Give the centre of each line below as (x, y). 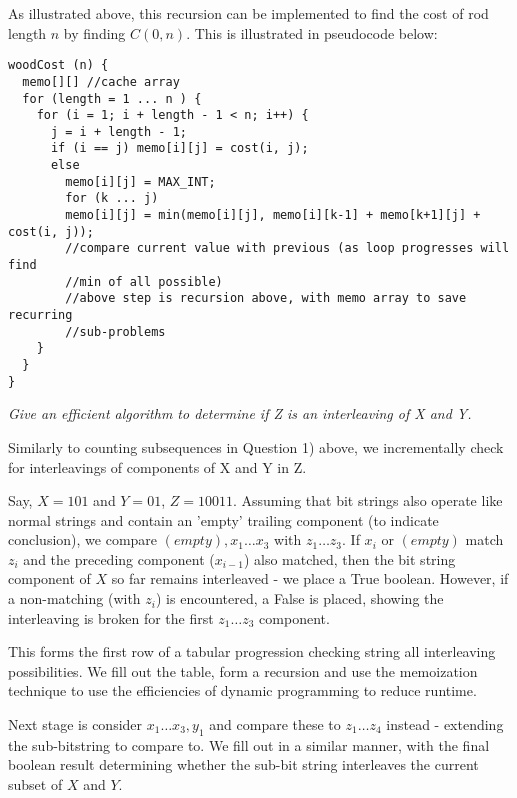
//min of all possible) (144, 281)
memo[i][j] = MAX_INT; (140, 181)
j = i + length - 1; (118, 131)
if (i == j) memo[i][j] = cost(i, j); (179, 148)
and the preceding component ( (119, 558)
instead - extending (445, 724)
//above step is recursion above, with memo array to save (266, 298)
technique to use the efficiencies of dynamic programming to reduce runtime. (242, 690)
